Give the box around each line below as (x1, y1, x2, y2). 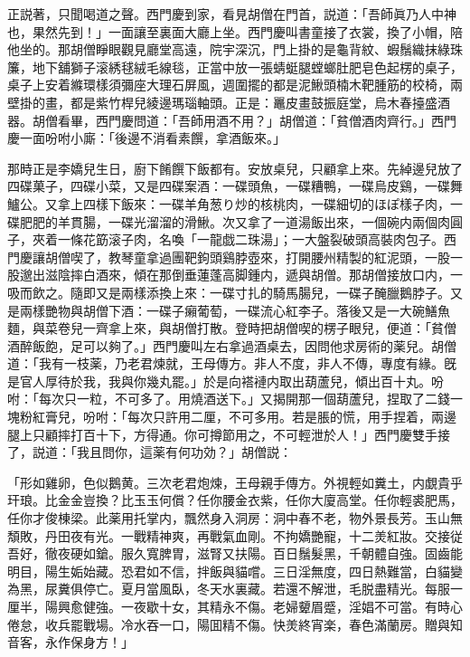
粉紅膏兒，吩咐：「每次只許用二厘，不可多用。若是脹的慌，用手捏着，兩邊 (19, 407, 456, 426)
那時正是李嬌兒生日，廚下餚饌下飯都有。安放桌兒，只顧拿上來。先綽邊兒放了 (7, 158, 463, 177)
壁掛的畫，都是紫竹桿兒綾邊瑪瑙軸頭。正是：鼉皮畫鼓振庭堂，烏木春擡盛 (7, 92, 437, 111)
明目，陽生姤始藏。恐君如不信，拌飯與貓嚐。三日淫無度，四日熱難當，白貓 (7, 561, 450, 580)
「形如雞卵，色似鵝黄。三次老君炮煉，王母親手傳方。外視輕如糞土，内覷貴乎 (7, 472, 463, 491)
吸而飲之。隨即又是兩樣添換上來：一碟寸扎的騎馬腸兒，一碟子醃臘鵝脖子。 (7, 282, 450, 301)
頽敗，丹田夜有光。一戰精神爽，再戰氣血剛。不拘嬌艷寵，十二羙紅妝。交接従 (7, 526, 463, 545)
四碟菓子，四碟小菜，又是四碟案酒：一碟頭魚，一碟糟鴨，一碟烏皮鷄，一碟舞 (7, 176, 463, 195)
